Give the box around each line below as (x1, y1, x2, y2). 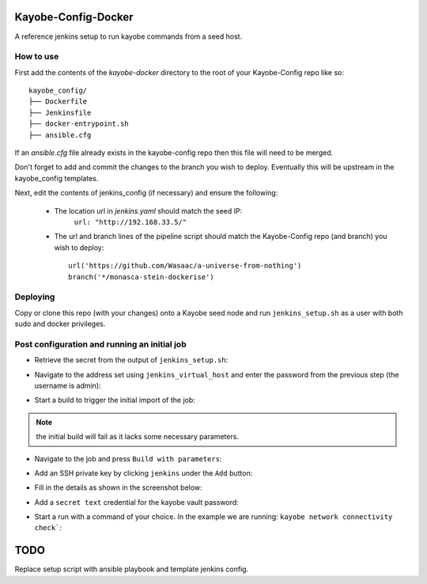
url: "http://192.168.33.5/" (74, 218, 187, 226)
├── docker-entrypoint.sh (28, 119, 130, 128)
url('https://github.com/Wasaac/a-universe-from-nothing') (68, 261, 302, 271)
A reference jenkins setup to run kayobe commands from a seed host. (14, 32, 243, 41)
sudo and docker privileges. (14, 319, 106, 328)
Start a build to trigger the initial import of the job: (34, 396, 195, 405)
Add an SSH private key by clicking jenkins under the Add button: (34, 468, 253, 478)
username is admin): (34, 381, 102, 390)
